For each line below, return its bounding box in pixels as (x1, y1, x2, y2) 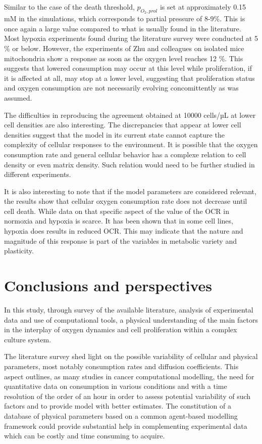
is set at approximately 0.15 (160, 2, 246, 12)
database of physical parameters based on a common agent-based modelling (4, 410, 238, 421)
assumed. (4, 92, 32, 103)
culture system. (4, 334, 51, 344)
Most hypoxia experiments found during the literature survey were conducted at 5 (4, 33, 258, 43)
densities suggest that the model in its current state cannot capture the (4, 129, 225, 140)
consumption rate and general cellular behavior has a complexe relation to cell (4, 149, 246, 159)
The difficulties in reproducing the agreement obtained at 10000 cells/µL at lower (4, 109, 256, 120)
